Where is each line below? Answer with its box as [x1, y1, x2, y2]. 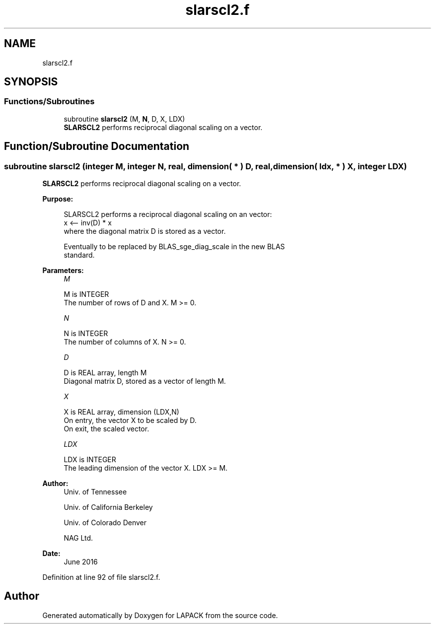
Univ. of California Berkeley [64, 503, 153, 512]
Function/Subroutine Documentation [4, 140, 190, 153]
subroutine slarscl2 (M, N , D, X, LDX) [64, 114, 185, 123]
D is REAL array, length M [64, 368, 147, 377]
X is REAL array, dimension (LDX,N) [64, 408, 179, 417]
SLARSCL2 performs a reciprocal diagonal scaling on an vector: [64, 210, 272, 219]
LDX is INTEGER [64, 455, 116, 464]
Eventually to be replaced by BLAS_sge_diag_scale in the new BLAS [64, 242, 285, 251]
